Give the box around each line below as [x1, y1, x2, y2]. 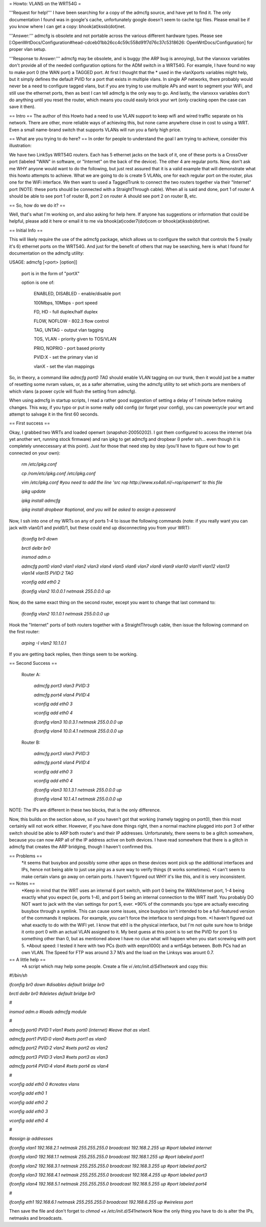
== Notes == [9, 881, 35, 886]
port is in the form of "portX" [21, 270, 80, 276]
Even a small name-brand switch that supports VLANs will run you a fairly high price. [9, 126, 181, 133]
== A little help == [9, 957, 46, 962]
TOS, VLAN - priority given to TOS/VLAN [33, 336, 117, 342]
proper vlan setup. [9, 46, 47, 52]
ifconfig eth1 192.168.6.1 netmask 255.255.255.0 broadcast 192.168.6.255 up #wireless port [9, 1199, 193, 1205]
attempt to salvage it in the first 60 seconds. [9, 411, 99, 417]
